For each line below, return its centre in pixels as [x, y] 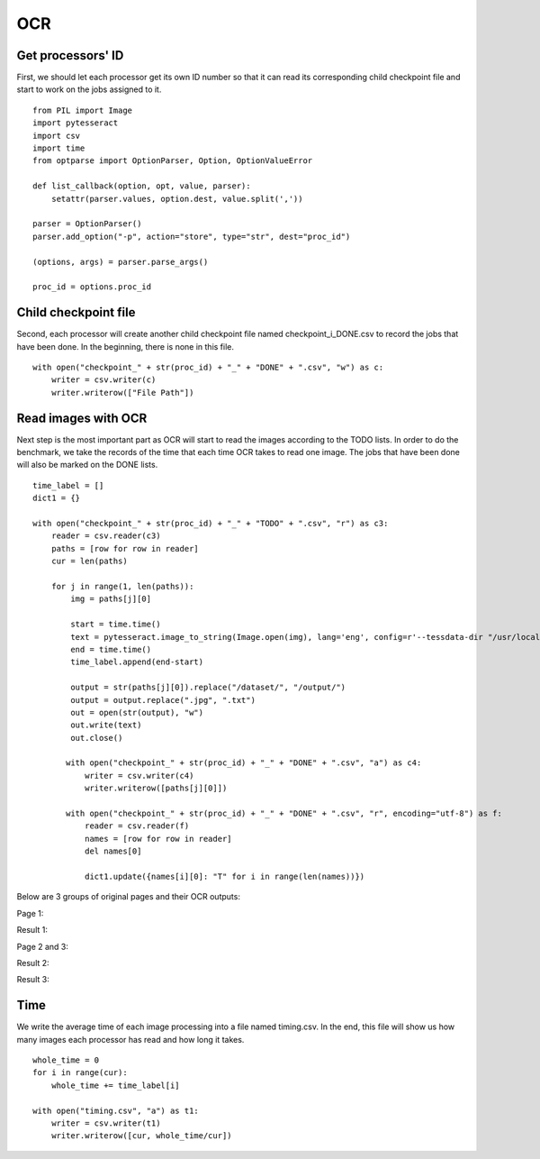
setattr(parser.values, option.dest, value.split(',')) [177, 199]
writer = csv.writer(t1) [106, 1123]
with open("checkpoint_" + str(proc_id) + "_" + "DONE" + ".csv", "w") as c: [208, 367]
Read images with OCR [82, 418]
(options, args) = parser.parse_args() [121, 262]
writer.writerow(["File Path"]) [122, 392]
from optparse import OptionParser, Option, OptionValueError [173, 161]
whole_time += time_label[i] [115, 1085]
